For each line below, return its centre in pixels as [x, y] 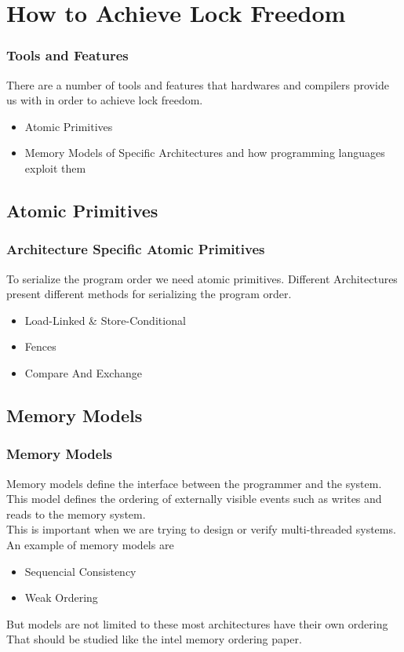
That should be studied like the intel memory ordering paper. [154, 639]
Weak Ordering [61, 597]
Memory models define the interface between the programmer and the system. [194, 483]
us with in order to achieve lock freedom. [105, 100]
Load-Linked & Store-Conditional [105, 320]
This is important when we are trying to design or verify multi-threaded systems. [201, 529]
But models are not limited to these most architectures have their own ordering [197, 623]
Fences [40, 346]
